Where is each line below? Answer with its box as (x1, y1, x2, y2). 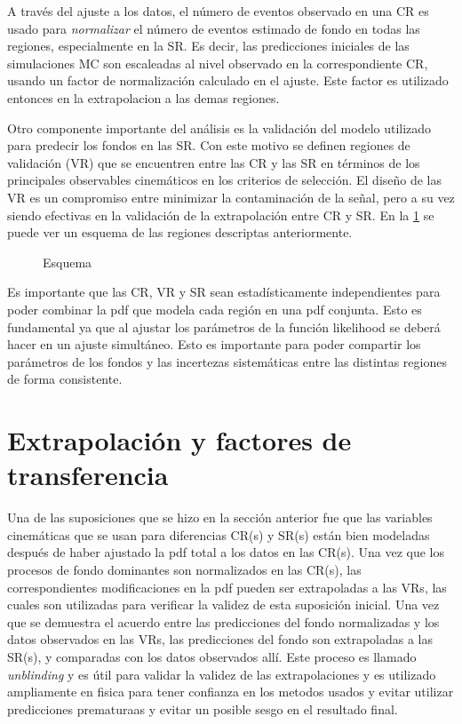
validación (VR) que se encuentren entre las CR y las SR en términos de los (7, 153, 420, 171)
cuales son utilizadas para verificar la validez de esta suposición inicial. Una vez (7, 595, 440, 614)
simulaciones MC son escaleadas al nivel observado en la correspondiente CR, (7, 53, 428, 72)
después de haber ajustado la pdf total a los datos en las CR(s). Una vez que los (7, 543, 444, 561)
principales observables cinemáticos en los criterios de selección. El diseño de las (7, 171, 442, 189)
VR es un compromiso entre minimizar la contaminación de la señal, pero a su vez (7, 187, 455, 206)
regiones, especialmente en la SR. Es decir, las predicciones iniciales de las (7, 36, 410, 55)
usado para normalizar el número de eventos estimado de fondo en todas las (7, 19, 420, 37)
